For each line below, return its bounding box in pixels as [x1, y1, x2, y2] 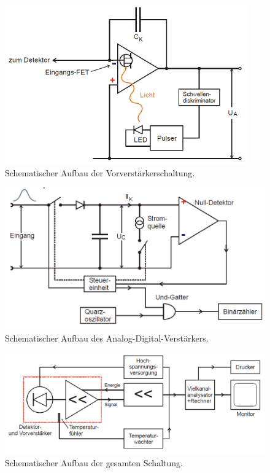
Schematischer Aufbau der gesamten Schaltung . [5, 456, 183, 469]
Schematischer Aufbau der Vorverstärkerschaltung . [5, 166, 195, 179]
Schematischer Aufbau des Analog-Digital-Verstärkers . [5, 332, 209, 345]
